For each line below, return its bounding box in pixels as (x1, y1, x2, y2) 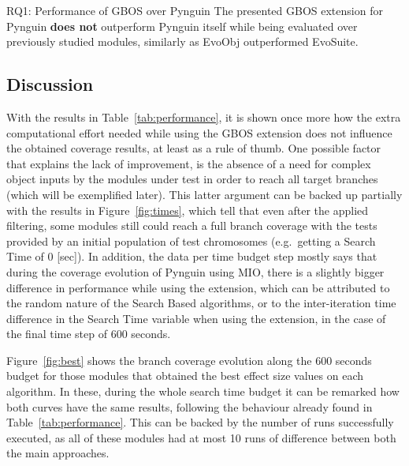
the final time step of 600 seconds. (6, 325, 171, 342)
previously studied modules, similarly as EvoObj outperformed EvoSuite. (6, 33, 359, 50)
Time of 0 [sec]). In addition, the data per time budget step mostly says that (6, 248, 377, 265)
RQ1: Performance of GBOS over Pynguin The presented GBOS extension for (6, 2, 383, 18)
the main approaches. (6, 445, 110, 461)
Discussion (6, 72, 94, 96)
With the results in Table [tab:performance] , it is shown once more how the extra (6, 108, 401, 125)
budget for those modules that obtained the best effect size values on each (6, 367, 364, 384)
